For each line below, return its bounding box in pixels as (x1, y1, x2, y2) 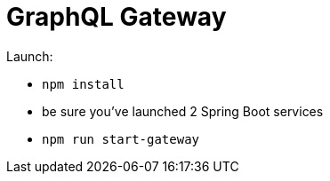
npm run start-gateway (42, 131, 200, 146)
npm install (42, 76, 125, 91)
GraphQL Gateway (6, 2, 227, 32)
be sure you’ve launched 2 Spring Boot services (42, 103, 324, 119)
